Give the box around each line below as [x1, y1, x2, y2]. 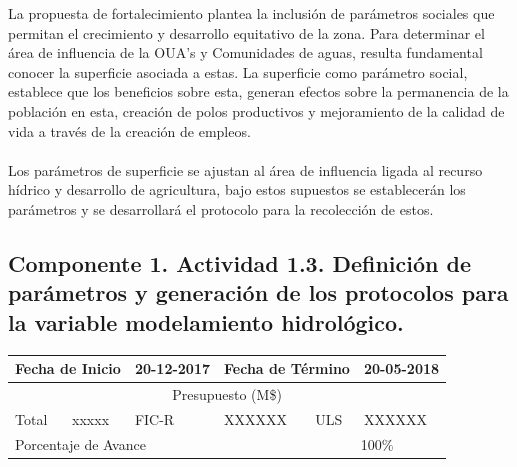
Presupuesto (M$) [172, 383, 282, 404]
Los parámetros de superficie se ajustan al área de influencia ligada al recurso [8, 159, 483, 180]
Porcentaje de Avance [15, 433, 146, 454]
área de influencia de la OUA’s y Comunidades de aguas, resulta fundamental [8, 42, 483, 63]
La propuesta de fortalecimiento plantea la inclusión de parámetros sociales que [8, 3, 495, 23]
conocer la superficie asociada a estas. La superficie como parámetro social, [8, 61, 468, 82]
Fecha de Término [224, 358, 350, 379]
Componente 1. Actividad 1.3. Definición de [8, 247, 471, 278]
